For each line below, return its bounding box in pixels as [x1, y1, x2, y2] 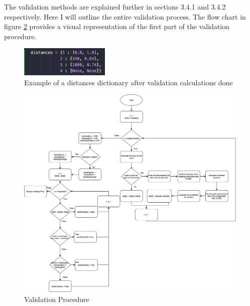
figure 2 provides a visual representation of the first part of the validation [4, 21, 229, 32]
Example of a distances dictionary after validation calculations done [24, 77, 233, 87]
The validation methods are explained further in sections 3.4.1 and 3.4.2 [4, 2, 226, 12]
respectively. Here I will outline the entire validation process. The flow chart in [4, 11, 246, 22]
